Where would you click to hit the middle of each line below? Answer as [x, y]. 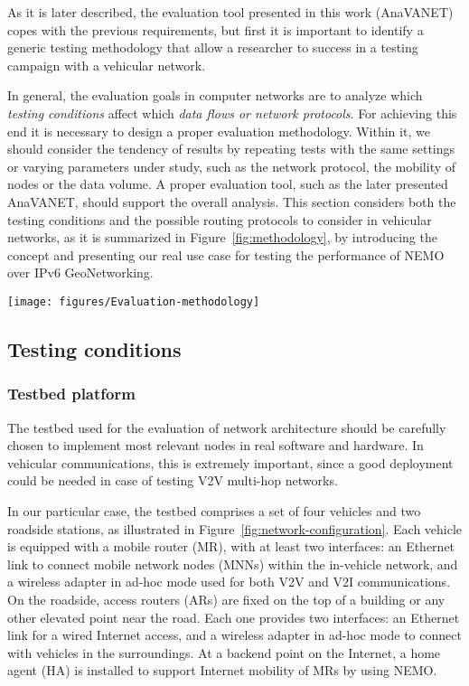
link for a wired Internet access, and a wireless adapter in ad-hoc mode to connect [234, 635]
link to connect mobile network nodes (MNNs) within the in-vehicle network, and [233, 564]
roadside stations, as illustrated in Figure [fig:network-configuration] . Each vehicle [235, 528]
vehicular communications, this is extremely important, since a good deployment [230, 462]
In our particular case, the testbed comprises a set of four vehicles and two [214, 510]
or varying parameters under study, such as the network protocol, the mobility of [232, 166]
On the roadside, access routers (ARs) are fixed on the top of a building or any [226, 599]
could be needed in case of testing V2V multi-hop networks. [173, 480]
